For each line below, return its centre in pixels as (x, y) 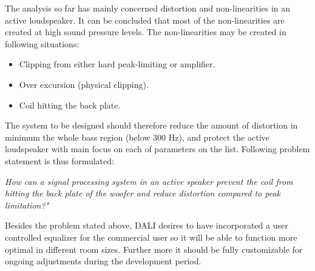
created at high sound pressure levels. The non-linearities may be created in (146, 32)
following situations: (42, 43)
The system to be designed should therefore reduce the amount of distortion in (151, 125)
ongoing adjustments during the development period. (103, 261)
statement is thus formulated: (59, 160)
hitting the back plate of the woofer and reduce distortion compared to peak (143, 193)
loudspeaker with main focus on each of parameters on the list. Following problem (157, 149)
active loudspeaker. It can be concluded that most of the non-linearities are (145, 20)
